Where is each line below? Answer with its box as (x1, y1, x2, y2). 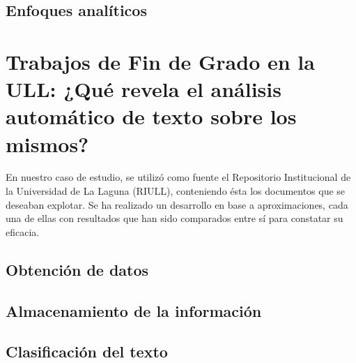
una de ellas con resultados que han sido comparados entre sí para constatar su (6, 211, 343, 225)
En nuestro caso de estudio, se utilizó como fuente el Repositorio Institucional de (6, 170, 351, 184)
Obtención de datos (6, 258, 149, 280)
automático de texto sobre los (6, 102, 297, 131)
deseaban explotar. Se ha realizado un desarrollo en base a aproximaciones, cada (6, 197, 348, 212)
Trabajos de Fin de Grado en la (6, 47, 315, 75)
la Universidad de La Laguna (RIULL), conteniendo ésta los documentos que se (6, 184, 346, 198)
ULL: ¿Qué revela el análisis (6, 75, 281, 103)
